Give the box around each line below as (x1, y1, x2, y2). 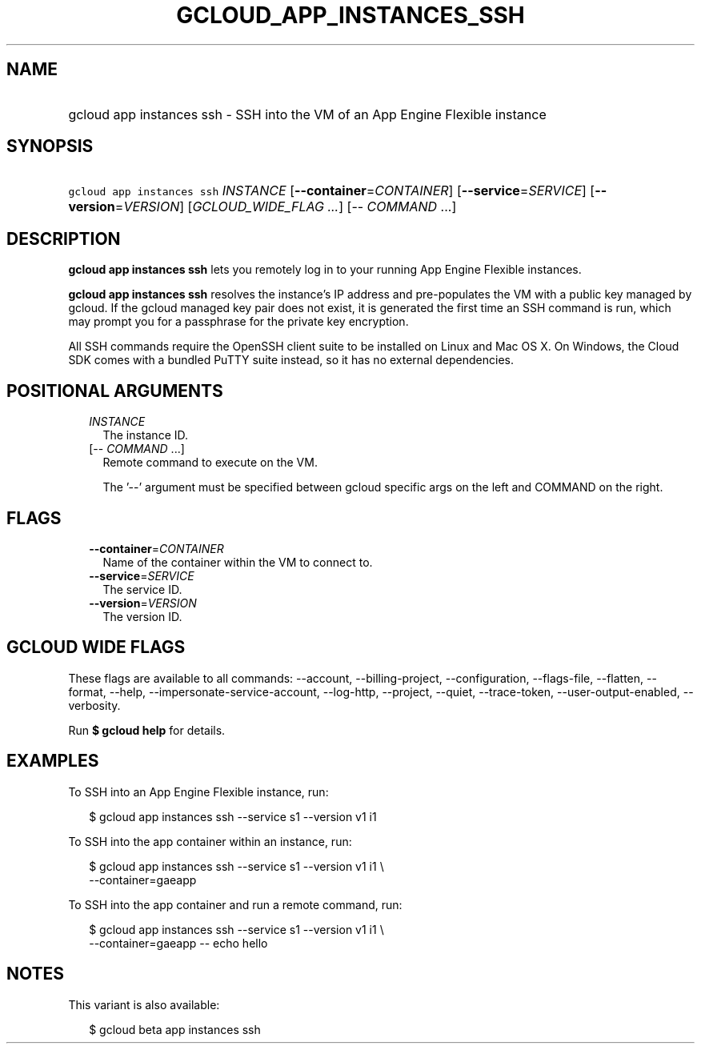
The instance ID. (102, 428, 189, 443)
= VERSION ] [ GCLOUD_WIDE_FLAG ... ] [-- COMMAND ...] (114, 198, 457, 215)
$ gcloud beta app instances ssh (89, 1022, 261, 1036)
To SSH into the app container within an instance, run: (68, 834, 352, 848)
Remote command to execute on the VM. (102, 455, 318, 470)
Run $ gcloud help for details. (68, 723, 226, 737)
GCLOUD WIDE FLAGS (6, 637, 186, 658)
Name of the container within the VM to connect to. (102, 555, 373, 569)
